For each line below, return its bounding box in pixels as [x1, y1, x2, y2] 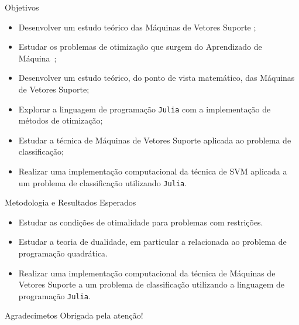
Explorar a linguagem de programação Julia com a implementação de [18, 102, 271, 115]
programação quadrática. [18, 247, 108, 259]
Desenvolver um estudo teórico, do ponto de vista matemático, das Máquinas [18, 71, 295, 84]
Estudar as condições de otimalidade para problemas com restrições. [18, 215, 263, 228]
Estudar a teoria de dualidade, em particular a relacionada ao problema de [18, 235, 287, 248]
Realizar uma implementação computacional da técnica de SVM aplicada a [18, 165, 287, 177]
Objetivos [5, 1, 39, 13]
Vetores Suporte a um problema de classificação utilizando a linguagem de [18, 278, 284, 290]
